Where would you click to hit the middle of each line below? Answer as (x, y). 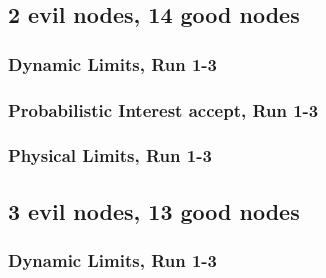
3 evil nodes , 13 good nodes (154, 210)
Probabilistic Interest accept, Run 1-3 (163, 109)
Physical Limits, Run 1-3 (110, 155)
